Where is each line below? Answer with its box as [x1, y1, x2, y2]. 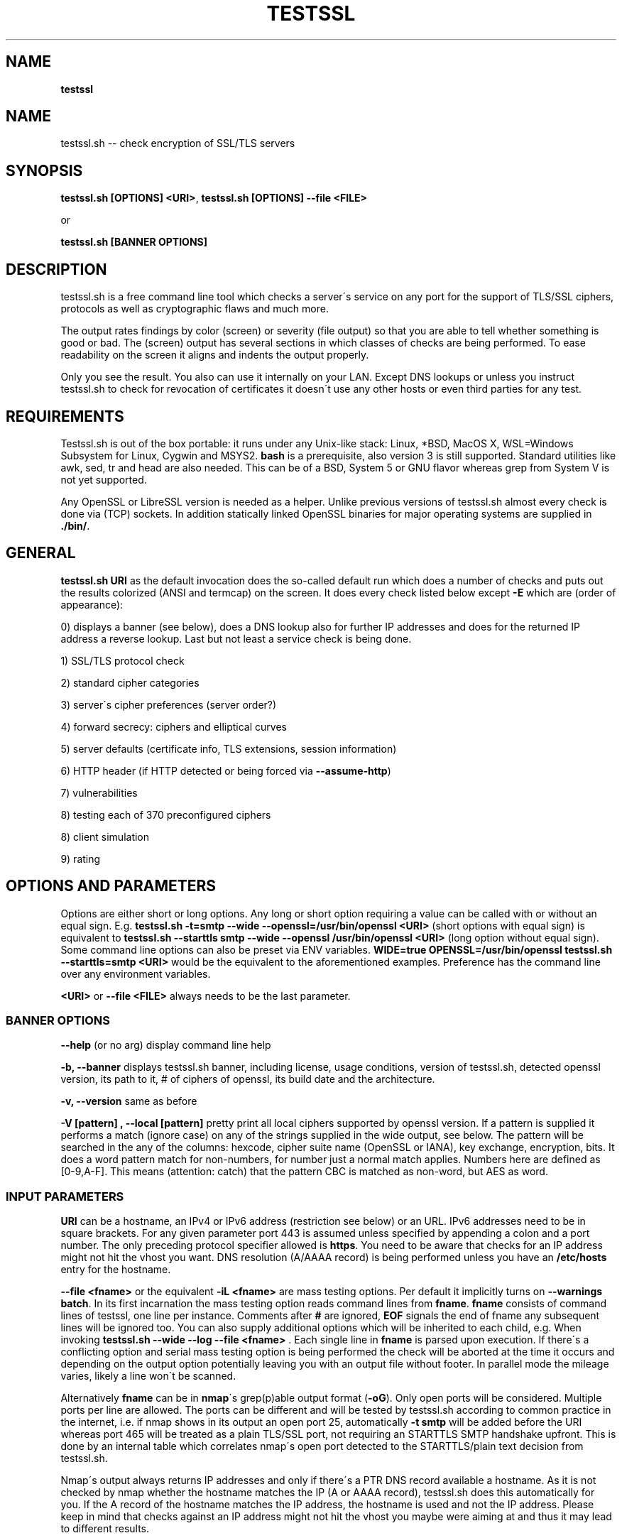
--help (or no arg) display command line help [60, 1039, 271, 1052]
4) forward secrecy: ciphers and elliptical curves [60, 720, 287, 733]
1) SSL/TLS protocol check [60, 654, 185, 667]
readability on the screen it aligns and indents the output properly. [60, 349, 369, 361]
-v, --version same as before [60, 1095, 197, 1108]
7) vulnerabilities [60, 786, 138, 799]
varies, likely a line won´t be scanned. [60, 1370, 236, 1382]
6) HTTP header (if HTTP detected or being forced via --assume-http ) [60, 764, 391, 777]
